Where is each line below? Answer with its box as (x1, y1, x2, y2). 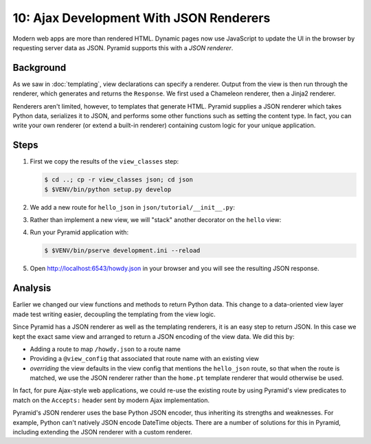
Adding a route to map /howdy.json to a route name (30, 344, 181, 353)
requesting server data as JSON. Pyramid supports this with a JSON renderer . (12, 43, 234, 52)
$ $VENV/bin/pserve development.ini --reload (44, 247, 201, 254)
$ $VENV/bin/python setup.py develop (44, 186, 172, 193)
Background (12, 62, 67, 74)
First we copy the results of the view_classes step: (30, 157, 179, 166)
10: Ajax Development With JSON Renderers (12, 10, 271, 25)
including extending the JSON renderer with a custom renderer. (12, 428, 192, 436)
